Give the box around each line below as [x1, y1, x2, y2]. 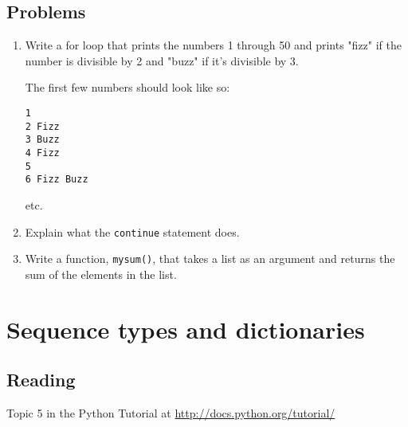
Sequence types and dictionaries [6, 312, 365, 345]
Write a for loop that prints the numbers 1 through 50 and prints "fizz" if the [25, 37, 402, 53]
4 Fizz [25, 147, 60, 159]
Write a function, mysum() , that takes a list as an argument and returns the [25, 250, 395, 267]
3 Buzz [25, 134, 60, 146]
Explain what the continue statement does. [25, 223, 240, 240]
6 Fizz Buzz [25, 174, 88, 186]
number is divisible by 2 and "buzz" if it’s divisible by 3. [25, 52, 299, 69]
